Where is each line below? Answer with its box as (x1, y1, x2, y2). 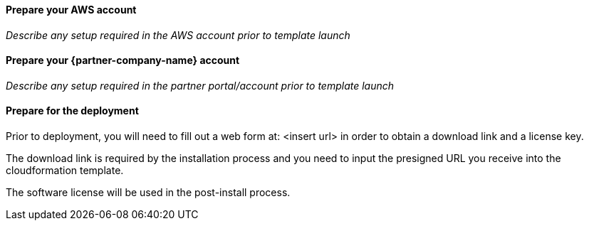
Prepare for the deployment (6, 104, 139, 117)
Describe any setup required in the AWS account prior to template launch (6, 28, 350, 41)
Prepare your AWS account (6, 4, 137, 16)
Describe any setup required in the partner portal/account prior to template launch (6, 79, 395, 92)
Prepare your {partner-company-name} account (6, 54, 240, 67)
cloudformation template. (6, 164, 124, 177)
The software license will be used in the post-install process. (6, 186, 291, 199)
